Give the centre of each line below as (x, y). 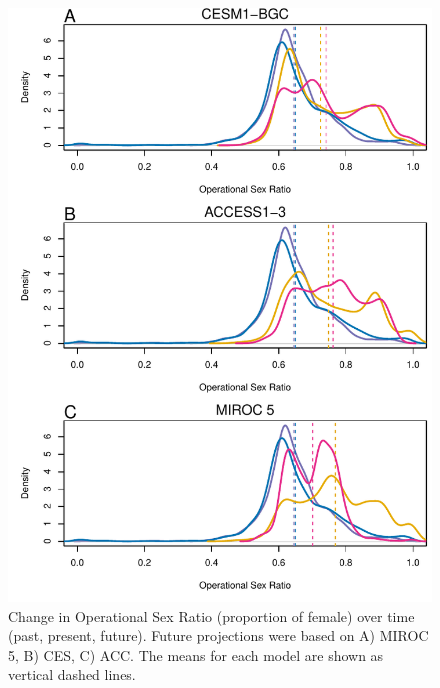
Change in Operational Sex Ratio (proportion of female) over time (211, 615)
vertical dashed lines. (72, 674)
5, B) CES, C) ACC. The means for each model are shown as (196, 654)
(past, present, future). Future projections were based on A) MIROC (218, 635)
